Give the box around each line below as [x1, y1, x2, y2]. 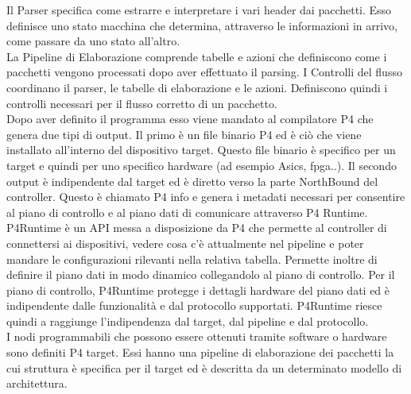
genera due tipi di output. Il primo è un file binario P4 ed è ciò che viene [6, 126, 362, 142]
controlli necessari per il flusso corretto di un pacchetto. [6, 95, 277, 111]
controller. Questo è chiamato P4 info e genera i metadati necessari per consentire [6, 188, 405, 205]
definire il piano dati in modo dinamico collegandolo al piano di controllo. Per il [6, 266, 395, 283]
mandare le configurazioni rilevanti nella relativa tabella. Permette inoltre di [6, 250, 378, 267]
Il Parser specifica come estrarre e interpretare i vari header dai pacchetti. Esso [6, 2, 392, 17]
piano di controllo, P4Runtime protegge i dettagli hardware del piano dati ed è [6, 281, 390, 298]
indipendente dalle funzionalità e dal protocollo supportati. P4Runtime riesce [6, 297, 382, 314]
